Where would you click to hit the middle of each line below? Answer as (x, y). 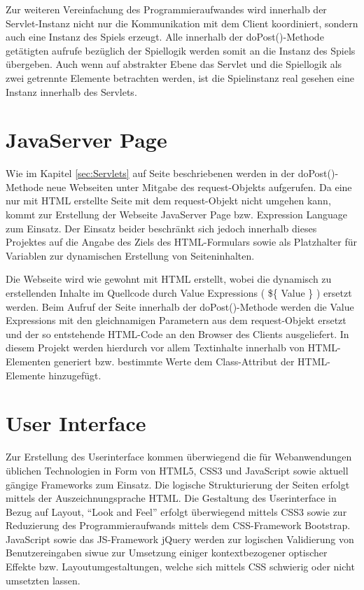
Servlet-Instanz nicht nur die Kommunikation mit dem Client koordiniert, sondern (182, 23)
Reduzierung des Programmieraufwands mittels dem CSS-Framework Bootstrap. (178, 525)
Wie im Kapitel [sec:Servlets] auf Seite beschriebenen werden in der (150, 173)
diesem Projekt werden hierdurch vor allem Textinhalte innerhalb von (155, 347)
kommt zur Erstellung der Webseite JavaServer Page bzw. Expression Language (176, 215)
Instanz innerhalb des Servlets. (71, 91)
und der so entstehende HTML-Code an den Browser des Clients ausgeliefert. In (177, 333)
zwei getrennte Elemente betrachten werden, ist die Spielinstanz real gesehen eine (180, 77)
